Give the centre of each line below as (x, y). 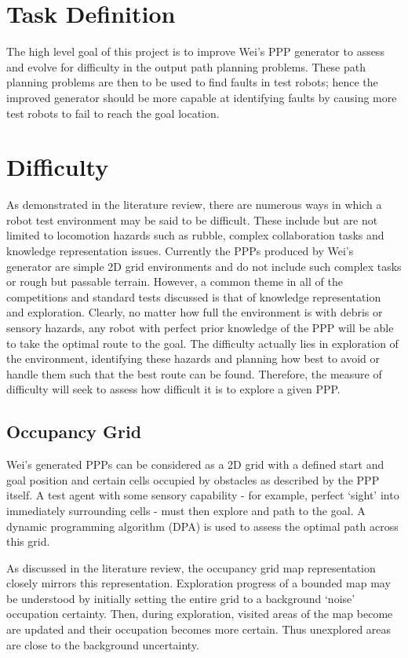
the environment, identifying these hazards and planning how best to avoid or (193, 358)
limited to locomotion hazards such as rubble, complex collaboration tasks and (195, 235)
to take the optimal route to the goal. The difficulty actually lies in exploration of (202, 343)
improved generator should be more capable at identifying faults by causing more (202, 97)
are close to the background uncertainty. (103, 644)
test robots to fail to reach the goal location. (113, 113)
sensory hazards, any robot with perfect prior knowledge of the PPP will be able (200, 327)
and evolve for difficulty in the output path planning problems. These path (186, 66)
